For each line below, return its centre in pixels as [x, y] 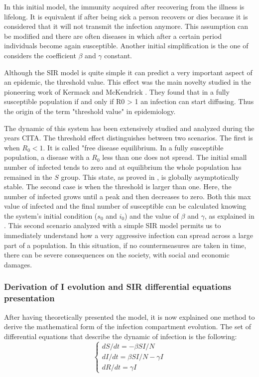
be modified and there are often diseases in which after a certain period [113, 36]
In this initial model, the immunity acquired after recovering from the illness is [124, 6]
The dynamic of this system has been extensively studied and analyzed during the [129, 128]
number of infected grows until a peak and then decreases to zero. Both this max [128, 196]
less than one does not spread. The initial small [175, 157]
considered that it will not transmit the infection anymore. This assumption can [126, 26]
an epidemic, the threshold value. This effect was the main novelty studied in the [128, 82]
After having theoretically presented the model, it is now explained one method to [129, 316]
